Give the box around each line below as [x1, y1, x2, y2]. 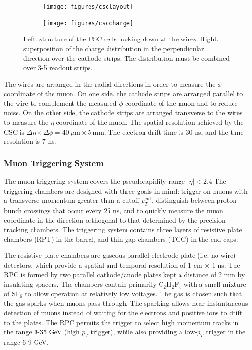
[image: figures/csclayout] [43, 3, 134, 10]
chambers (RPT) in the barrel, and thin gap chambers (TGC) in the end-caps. [4, 233, 238, 244]
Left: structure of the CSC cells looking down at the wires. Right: [23, 34, 219, 44]
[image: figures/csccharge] [43, 19, 134, 27]
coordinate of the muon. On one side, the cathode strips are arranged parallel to [4, 88, 243, 98]
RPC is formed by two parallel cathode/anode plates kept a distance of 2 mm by [4, 269, 245, 279]
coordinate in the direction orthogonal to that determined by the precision [4, 214, 226, 225]
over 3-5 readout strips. [23, 62, 93, 73]
